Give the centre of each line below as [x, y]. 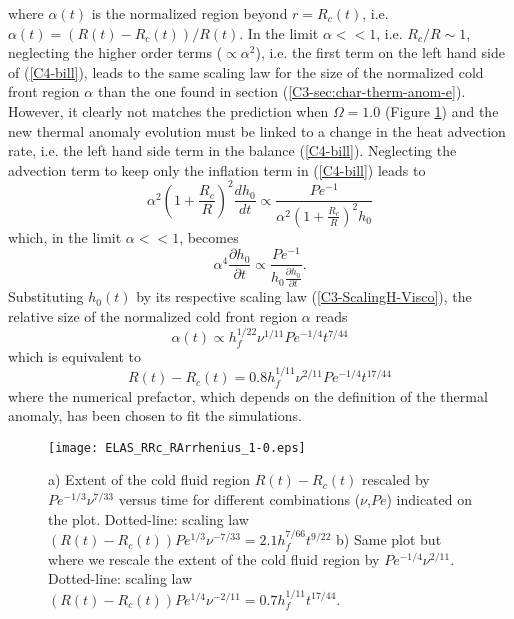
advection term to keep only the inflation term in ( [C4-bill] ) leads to [217, 169]
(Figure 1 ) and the [441, 110]
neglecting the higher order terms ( [115, 52]
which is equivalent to [75, 355]
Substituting [46, 296]
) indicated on [429, 499]
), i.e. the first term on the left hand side [380, 52]
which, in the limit [65, 236]
